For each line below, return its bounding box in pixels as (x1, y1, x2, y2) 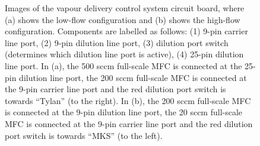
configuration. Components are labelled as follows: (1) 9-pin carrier (5, 25, 248, 37)
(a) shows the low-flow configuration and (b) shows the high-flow (5, 13, 240, 25)
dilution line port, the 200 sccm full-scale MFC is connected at (19, 71, 247, 83)
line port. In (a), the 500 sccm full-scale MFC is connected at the (5, 59, 242, 72)
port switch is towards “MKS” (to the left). (5, 129, 163, 141)
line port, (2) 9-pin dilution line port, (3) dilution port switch (5, 36, 229, 48)
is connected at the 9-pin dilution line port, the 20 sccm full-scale (5, 106, 243, 118)
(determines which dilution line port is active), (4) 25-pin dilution (5, 48, 244, 60)
